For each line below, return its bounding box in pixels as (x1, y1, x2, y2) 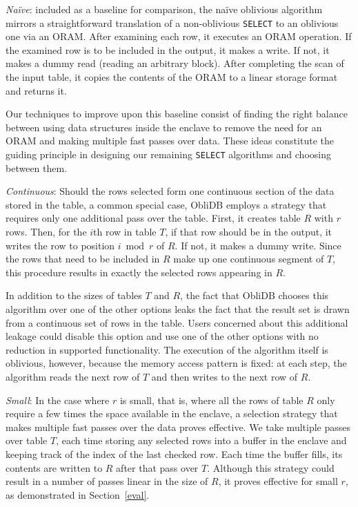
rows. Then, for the (6, 224, 87, 239)
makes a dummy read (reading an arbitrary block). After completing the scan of (6, 56, 344, 70)
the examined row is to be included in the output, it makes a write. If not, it (6, 42, 330, 57)
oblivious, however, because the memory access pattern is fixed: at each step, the (6, 356, 347, 370)
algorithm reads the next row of (6, 369, 140, 383)
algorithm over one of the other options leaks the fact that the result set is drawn (6, 302, 350, 316)
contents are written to (6, 460, 103, 475)
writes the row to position (6, 238, 115, 252)
